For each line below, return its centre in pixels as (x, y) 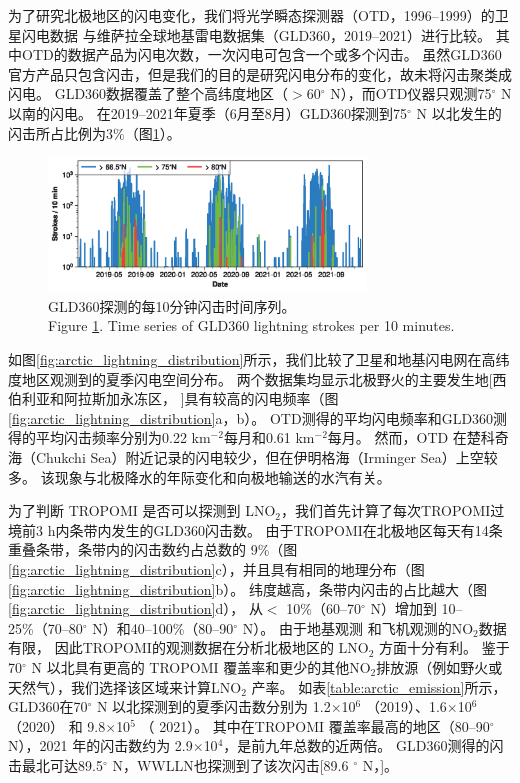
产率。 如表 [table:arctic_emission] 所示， (379, 686)
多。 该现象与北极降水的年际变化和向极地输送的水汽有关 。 (199, 476)
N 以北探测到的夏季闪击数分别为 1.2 (213, 706)
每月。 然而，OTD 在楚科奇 (418, 437)
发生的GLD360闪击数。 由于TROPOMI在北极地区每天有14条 (307, 529)
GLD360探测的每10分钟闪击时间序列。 (172, 305)
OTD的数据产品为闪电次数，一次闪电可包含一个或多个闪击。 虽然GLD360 (261, 54)
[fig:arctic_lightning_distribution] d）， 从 (135, 608)
